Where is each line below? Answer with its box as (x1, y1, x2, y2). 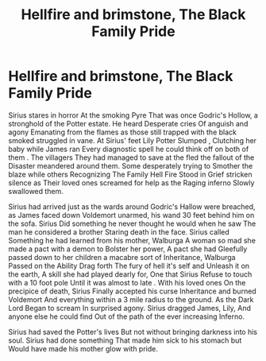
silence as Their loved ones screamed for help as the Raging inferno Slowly (8, 177, 255, 188)
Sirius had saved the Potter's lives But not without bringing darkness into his (8, 327, 258, 336)
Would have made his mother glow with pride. (8, 344, 159, 353)
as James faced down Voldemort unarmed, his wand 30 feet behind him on (8, 210, 255, 219)
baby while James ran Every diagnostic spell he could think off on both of (8, 144, 249, 153)
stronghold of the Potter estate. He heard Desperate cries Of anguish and (8, 118, 249, 128)
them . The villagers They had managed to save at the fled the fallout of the (8, 153, 255, 162)
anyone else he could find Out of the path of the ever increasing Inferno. (8, 312, 245, 321)
